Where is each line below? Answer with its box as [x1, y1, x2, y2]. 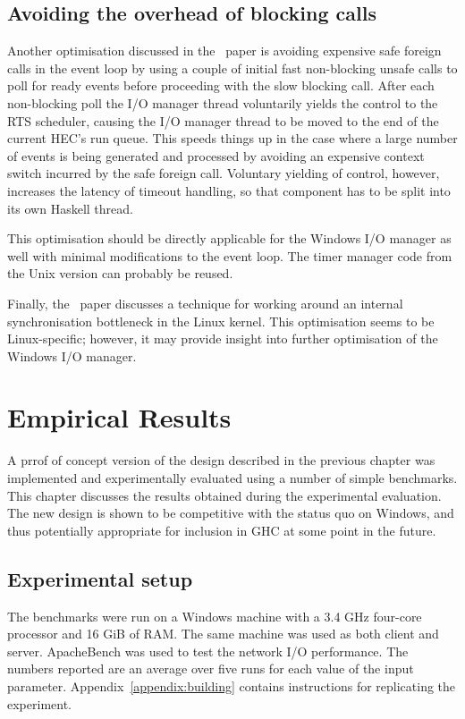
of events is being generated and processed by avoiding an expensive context [7, 146, 425, 165]
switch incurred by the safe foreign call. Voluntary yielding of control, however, [7, 164, 440, 182]
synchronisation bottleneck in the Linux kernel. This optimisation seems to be [7, 311, 435, 330]
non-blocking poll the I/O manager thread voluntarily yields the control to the [7, 93, 438, 112]
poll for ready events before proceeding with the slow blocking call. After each [7, 76, 435, 95]
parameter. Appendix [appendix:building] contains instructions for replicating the [7, 676, 456, 695]
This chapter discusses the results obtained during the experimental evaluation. [7, 486, 442, 504]
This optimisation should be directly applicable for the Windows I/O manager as [7, 229, 452, 248]
